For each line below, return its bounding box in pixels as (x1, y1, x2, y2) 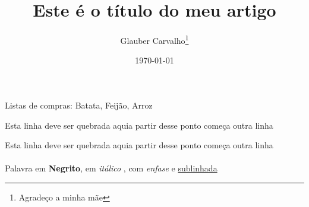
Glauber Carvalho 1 (120, 33, 189, 46)
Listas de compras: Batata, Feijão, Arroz (5, 98, 153, 111)
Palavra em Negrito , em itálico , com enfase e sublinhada (5, 162, 217, 174)
